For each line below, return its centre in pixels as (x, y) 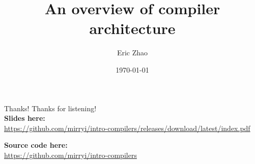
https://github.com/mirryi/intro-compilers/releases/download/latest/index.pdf (127, 128)
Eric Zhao (132, 53)
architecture (132, 28)
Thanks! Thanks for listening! (50, 108)
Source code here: (36, 145)
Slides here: (25, 118)
